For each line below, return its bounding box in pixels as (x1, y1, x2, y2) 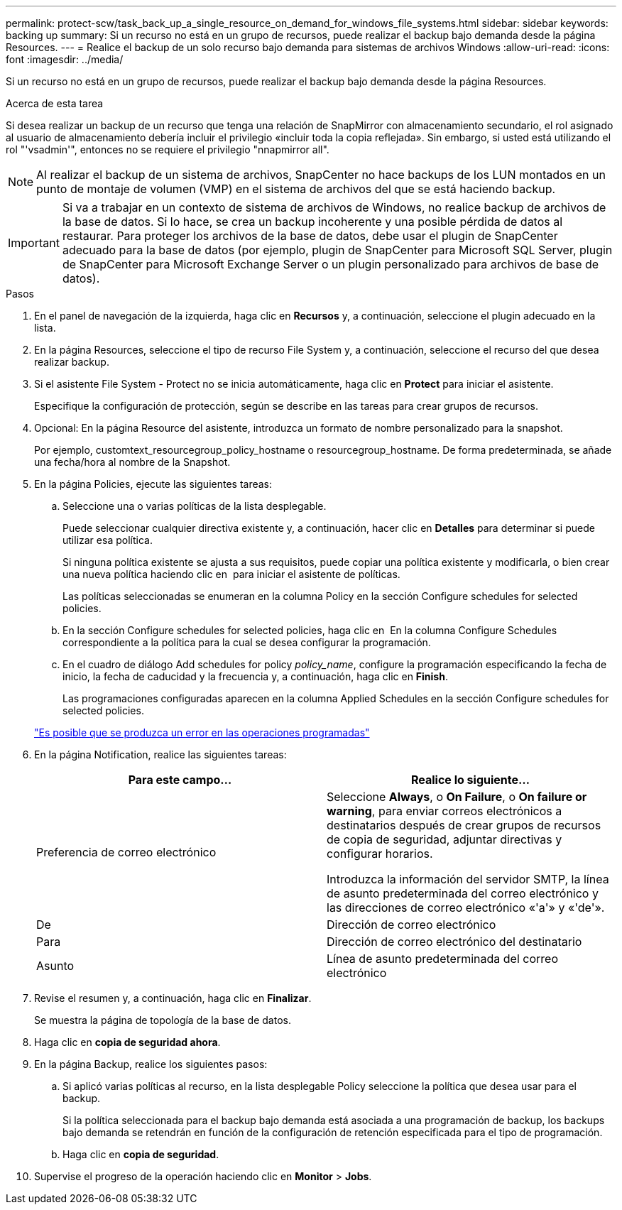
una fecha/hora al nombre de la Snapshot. (34, 456, 231, 468)
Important (8, 236, 60, 250)
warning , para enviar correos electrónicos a (327, 804, 562, 818)
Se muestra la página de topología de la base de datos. (34, 1014, 291, 1026)
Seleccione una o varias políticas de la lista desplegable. (62, 500, 327, 512)
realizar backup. (34, 356, 109, 368)
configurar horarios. (327, 846, 433, 861)
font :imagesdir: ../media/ (6, 53, 124, 65)
